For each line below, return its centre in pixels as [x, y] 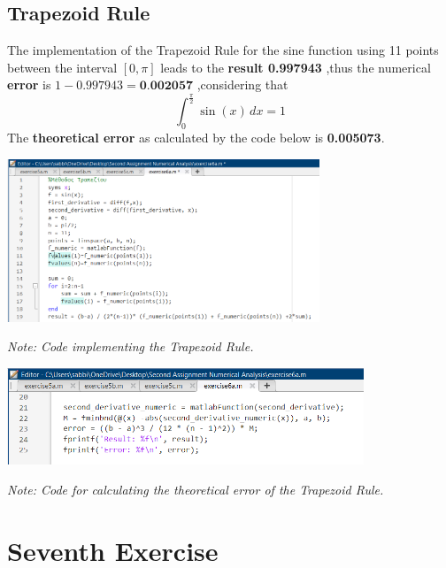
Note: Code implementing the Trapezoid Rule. [131, 346]
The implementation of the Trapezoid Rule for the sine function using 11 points [223, 50]
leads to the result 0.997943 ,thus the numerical [296, 67]
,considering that [242, 84]
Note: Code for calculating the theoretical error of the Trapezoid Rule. [196, 489]
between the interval [62, 67]
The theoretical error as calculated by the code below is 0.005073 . [196, 138]
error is [29, 84]
